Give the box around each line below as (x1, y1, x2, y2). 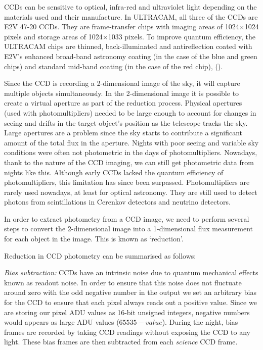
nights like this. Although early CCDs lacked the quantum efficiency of (4, 167, 224, 177)
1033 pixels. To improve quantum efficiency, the (108, 31, 256, 41)
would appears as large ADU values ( (4, 317, 119, 327)
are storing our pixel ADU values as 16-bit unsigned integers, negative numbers (4, 307, 250, 317)
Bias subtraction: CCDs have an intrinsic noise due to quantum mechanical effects (4, 267, 258, 278)
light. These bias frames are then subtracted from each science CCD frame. (4, 336, 238, 347)
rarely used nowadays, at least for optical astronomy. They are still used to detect (4, 186, 257, 197)
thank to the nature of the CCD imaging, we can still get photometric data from (4, 157, 254, 167)
